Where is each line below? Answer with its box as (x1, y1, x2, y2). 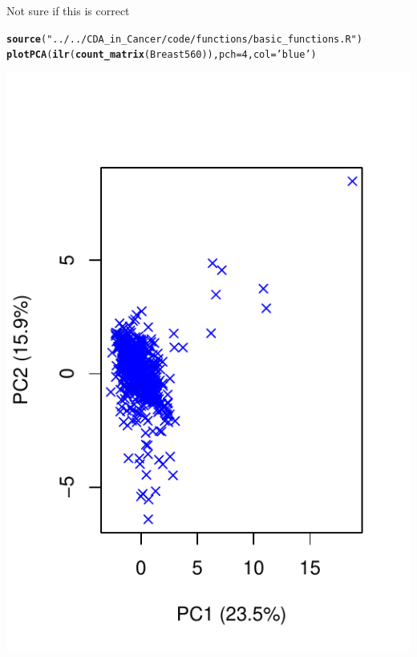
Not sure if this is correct (6, 2, 130, 18)
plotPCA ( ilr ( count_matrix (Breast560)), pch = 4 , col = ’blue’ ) (6, 49, 317, 61)
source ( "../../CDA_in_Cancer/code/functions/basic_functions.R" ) (6, 33, 362, 45)
